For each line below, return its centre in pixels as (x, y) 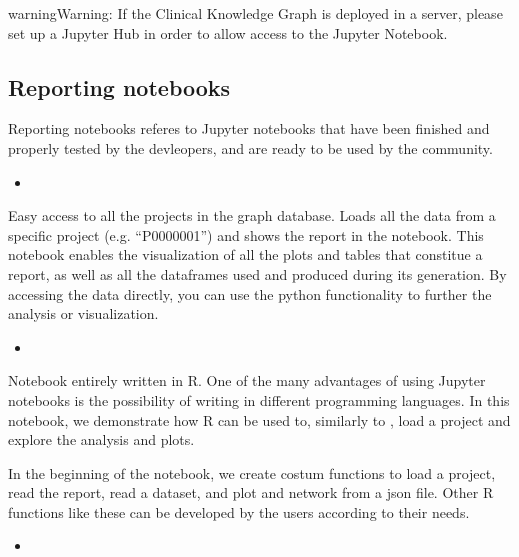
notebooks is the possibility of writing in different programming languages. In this (259, 399)
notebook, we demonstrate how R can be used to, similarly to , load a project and (259, 419)
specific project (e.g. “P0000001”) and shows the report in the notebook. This (246, 234)
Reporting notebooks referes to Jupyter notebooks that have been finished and (249, 128)
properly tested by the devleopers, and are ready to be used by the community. (250, 147)
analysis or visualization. (83, 313)
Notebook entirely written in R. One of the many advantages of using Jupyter (247, 380)
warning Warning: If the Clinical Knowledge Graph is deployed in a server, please (255, 13)
